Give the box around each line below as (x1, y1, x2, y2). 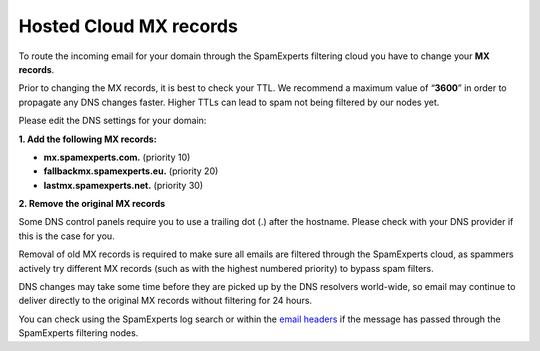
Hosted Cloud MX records (18, 15, 239, 37)
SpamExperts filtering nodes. (18, 327, 139, 339)
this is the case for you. (18, 230, 115, 242)
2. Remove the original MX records (18, 198, 166, 210)
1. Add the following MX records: (18, 133, 157, 145)
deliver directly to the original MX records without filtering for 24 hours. (18, 295, 313, 307)
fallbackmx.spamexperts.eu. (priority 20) (43, 165, 219, 177)
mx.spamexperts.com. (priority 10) (43, 151, 191, 163)
